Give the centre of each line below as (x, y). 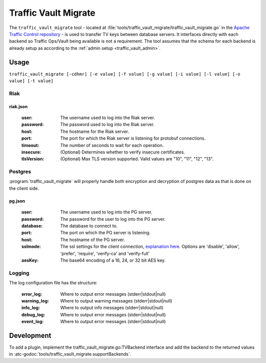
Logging (19, 273)
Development (30, 335)
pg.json (17, 201)
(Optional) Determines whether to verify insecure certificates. (123, 152)
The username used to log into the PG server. (106, 212)
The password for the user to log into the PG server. (113, 219)
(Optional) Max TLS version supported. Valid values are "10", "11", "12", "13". (137, 159)
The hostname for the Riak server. (95, 131)
